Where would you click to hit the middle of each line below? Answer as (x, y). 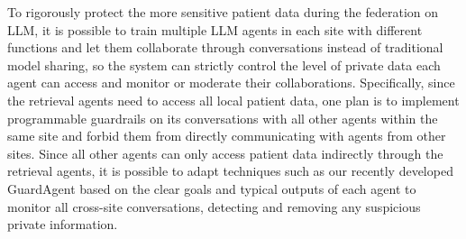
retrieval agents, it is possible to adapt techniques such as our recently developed (230, 171)
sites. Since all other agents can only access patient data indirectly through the (225, 153)
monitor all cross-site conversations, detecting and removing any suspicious (214, 206)
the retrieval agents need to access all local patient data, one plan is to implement (233, 100)
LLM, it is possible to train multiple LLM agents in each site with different (215, 29)
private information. (63, 224)
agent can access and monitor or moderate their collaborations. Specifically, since (231, 83)
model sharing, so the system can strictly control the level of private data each (224, 64)
